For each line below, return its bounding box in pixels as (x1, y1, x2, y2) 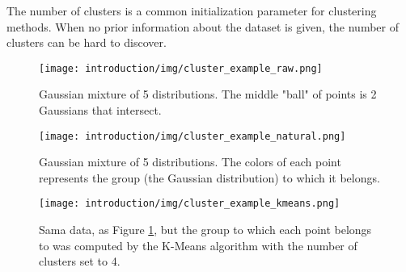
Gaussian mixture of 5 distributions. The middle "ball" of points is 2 (39, 86, 377, 103)
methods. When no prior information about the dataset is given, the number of (6, 18, 399, 35)
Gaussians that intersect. (39, 102, 162, 119)
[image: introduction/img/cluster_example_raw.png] (39, 62, 323, 74)
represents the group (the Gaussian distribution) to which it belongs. (39, 169, 380, 186)
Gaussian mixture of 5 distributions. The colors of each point (39, 153, 341, 170)
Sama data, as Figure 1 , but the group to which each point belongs (39, 221, 372, 238)
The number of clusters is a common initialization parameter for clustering (6, 2, 377, 19)
